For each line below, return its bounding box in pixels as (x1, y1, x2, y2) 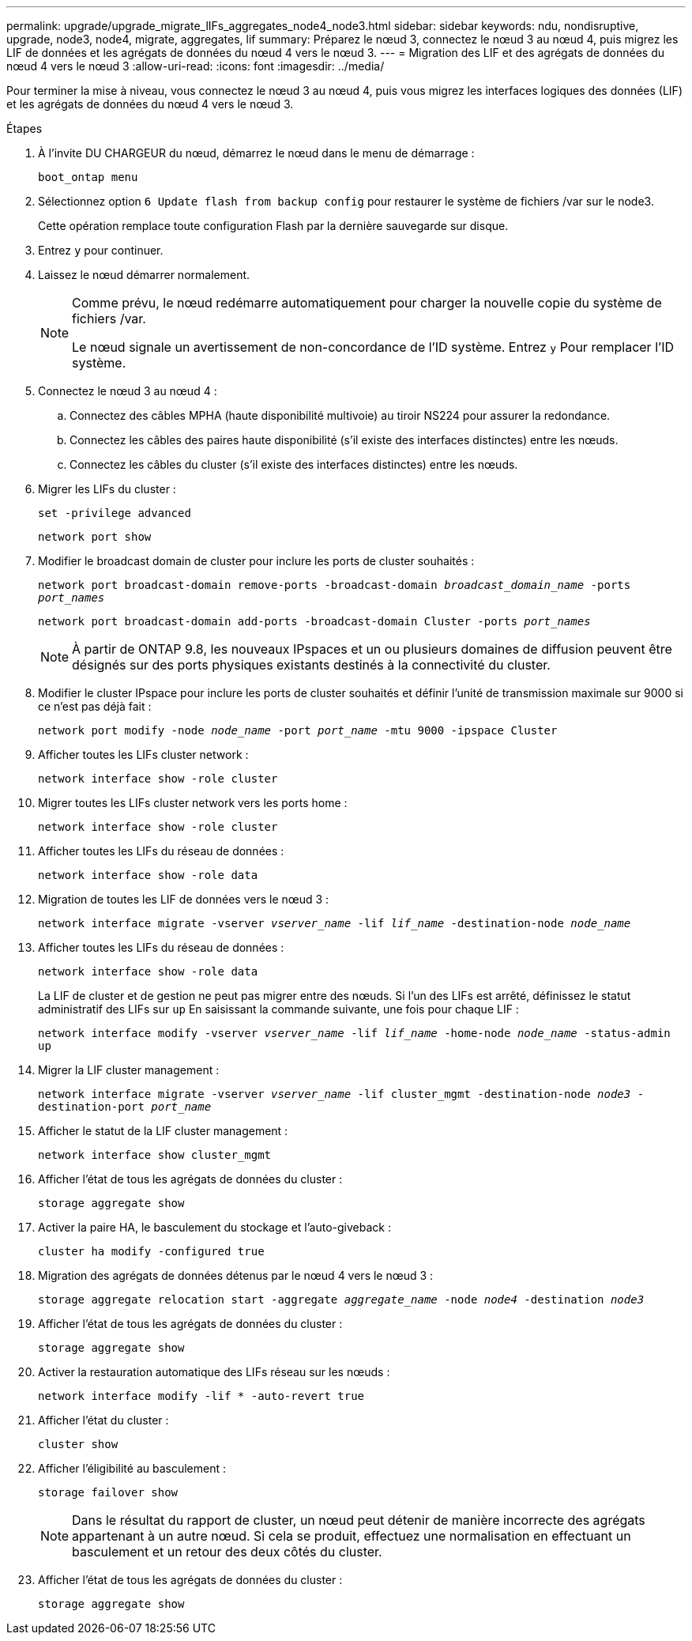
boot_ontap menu (38, 171, 138, 183)
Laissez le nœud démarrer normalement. (38, 268, 250, 281)
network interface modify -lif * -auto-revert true (38, 1390, 365, 1402)
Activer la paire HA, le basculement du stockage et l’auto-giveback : (38, 1220, 391, 1234)
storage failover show (38, 1486, 179, 1499)
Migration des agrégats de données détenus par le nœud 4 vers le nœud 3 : (38, 1269, 434, 1282)
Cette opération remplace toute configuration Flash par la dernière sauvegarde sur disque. (38, 219, 509, 232)
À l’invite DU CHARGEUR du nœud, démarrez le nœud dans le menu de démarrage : (38, 146, 475, 160)
